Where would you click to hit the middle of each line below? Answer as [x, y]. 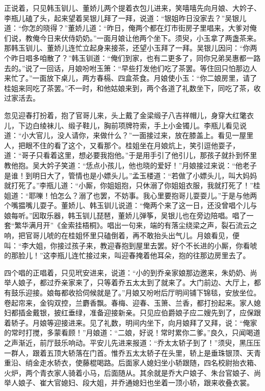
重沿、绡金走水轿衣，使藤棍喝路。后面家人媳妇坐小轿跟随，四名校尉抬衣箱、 [132, 363]
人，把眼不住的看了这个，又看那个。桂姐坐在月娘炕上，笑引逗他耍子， [122, 145]
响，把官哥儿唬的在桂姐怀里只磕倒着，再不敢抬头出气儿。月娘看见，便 [122, 235]
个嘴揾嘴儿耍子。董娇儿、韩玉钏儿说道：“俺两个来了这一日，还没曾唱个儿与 [131, 205]
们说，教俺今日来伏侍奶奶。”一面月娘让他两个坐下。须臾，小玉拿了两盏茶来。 [132, 38]
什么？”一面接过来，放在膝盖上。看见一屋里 [180, 135]
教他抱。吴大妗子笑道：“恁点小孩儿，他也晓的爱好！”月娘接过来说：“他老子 [130, 165]
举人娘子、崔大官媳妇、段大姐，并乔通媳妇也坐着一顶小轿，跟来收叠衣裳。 [129, 383]
